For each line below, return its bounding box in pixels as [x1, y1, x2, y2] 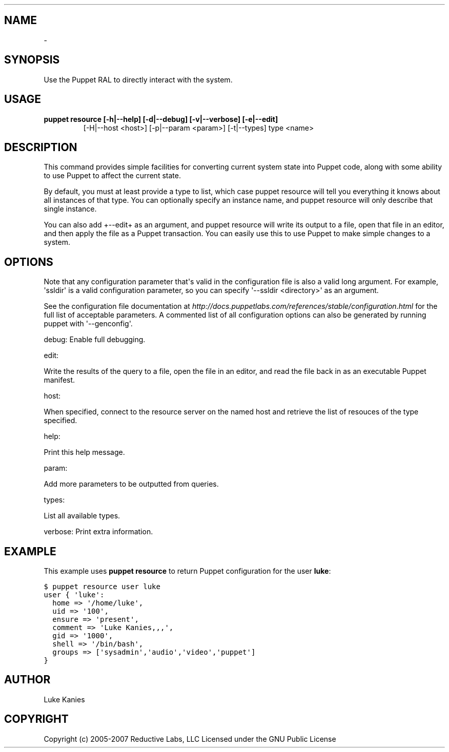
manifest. [44, 375, 75, 385]
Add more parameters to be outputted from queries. [44, 479, 219, 489]
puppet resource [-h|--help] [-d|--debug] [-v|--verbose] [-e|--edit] [44, 114, 278, 123]
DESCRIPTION [4, 140, 77, 154]
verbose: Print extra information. [44, 527, 153, 536]
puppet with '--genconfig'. [44, 319, 133, 328]
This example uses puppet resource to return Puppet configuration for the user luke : [44, 567, 331, 576]
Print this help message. [44, 448, 125, 457]
